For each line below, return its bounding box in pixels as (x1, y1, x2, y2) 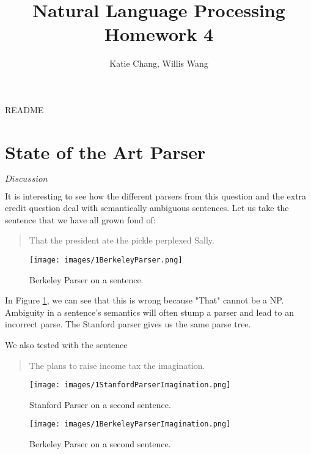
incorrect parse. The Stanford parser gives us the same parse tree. (5, 318, 251, 330)
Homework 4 (104, 21, 214, 47)
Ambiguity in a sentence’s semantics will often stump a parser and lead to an (5, 305, 295, 318)
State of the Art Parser (5, 139, 206, 164)
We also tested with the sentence (5, 338, 128, 351)
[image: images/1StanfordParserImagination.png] (29, 381, 231, 390)
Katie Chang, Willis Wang (109, 57, 208, 70)
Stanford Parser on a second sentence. (29, 398, 171, 411)
